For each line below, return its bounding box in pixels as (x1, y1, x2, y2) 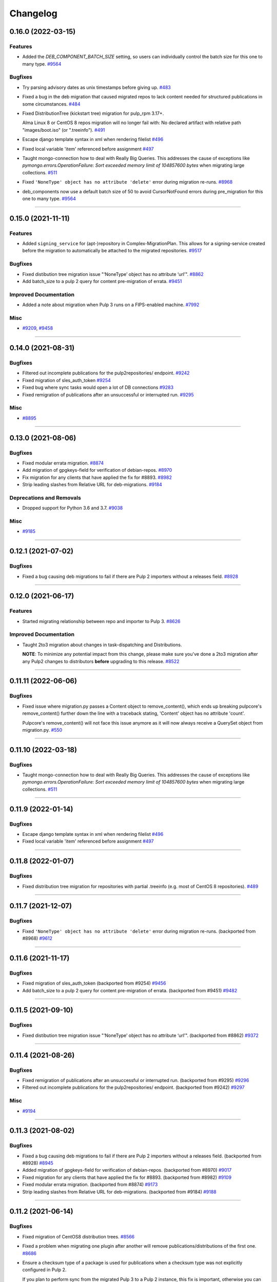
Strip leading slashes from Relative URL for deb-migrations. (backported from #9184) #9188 (22, 1189, 216, 1195)
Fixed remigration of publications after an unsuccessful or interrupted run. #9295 (22, 391, 194, 397)
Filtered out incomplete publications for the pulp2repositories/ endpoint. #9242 (22, 370, 190, 376)
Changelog (9, 8, 57, 19)
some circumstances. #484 (22, 101, 81, 107)
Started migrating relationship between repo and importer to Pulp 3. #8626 (22, 618, 181, 624)
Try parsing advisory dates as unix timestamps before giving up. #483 (22, 84, 171, 90)
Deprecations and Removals (9, 494, 82, 501)
